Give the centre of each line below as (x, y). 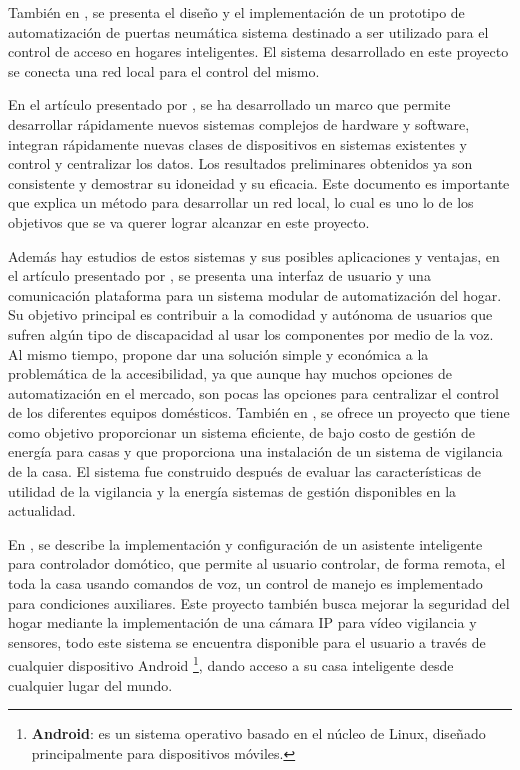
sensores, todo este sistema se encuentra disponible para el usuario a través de (247, 641)
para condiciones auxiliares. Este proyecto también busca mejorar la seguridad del (259, 602)
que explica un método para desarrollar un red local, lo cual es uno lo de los (241, 202)
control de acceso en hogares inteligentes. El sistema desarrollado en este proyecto (258, 51)
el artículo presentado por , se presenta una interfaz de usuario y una (219, 275)
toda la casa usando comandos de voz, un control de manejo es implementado (245, 583)
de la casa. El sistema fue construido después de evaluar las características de (245, 471)
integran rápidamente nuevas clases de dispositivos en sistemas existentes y (237, 143)
